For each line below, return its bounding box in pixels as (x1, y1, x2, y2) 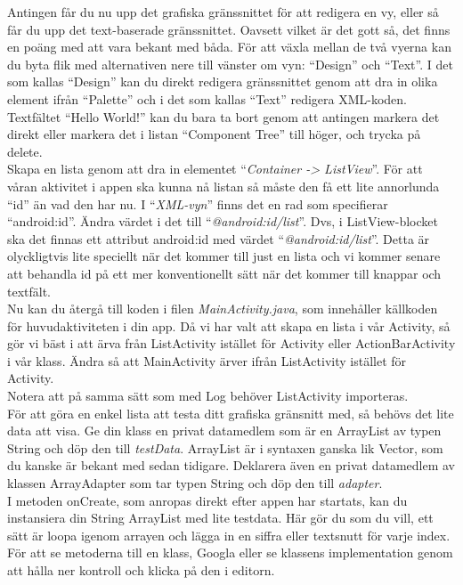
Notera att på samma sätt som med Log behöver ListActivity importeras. (7, 386, 409, 405)
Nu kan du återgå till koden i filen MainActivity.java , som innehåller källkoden (7, 299, 438, 318)
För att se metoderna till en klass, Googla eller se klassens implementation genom (7, 543, 453, 562)
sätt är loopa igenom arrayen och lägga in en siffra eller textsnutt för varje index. (7, 525, 451, 544)
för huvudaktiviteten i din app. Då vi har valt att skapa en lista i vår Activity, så (7, 316, 451, 335)
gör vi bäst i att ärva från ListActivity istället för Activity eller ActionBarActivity (7, 334, 456, 353)
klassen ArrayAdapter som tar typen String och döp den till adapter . (7, 474, 383, 492)
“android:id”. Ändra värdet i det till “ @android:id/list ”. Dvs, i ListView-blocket (7, 212, 438, 231)
